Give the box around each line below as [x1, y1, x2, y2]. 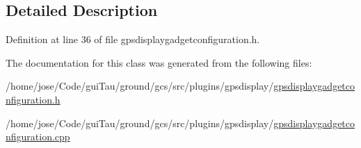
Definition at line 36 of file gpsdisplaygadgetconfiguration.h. [6, 32, 260, 47]
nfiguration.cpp [6, 129, 70, 144]
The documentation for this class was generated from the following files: [6, 55, 312, 69]
